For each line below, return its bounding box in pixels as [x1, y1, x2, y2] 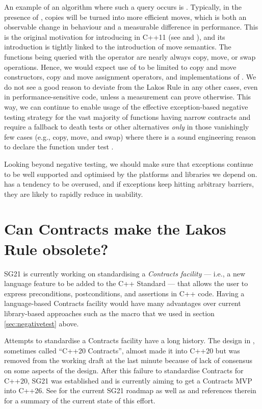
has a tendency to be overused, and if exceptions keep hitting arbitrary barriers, [4, 178, 254, 189]
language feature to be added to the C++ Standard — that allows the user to [4, 278, 248, 289]
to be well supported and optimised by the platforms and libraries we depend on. [4, 168, 257, 179]
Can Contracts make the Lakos [4, 218, 226, 239]
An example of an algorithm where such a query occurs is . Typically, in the [4, 2, 242, 12]
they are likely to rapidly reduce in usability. [4, 188, 143, 199]
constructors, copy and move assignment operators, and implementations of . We [4, 71, 256, 82]
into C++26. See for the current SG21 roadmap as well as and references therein [4, 385, 256, 396]
